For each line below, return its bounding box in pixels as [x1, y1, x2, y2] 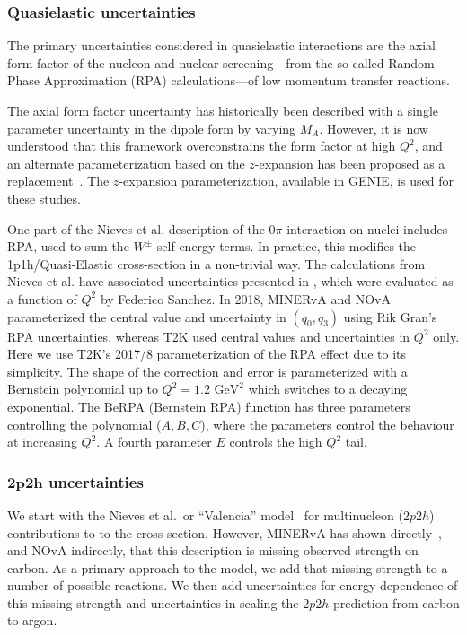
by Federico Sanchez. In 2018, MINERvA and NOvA [100, 289, 391, 308]
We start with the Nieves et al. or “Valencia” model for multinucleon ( [7, 505, 403, 524]
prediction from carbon [332, 593, 460, 612]
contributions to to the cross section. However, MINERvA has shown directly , [7, 523, 442, 542]
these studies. [7, 188, 81, 207]
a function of [7, 289, 77, 308]
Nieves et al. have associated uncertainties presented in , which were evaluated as [7, 272, 454, 291]
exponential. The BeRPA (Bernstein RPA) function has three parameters [7, 396, 410, 415]
